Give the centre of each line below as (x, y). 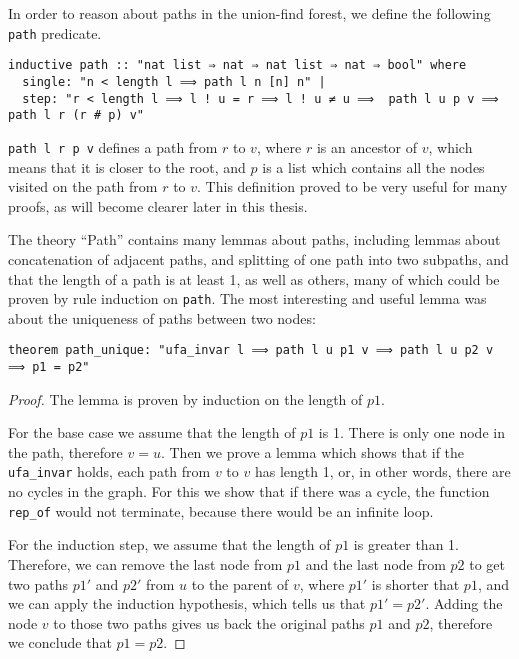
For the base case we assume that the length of (152, 432)
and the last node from (375, 563)
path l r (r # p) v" (76, 115)
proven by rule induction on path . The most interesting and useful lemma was (247, 298)
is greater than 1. (406, 544)
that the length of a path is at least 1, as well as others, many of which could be (254, 278)
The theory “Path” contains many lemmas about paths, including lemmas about (254, 239)
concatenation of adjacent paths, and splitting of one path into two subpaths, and (258, 258)
